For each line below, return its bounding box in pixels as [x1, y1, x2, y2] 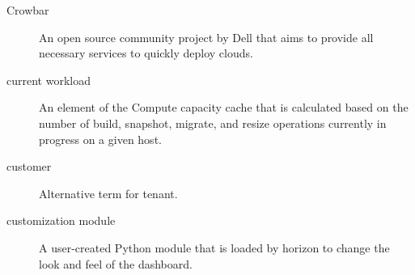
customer [6, 158, 52, 175]
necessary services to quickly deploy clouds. [39, 44, 253, 61]
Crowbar [6, 2, 49, 18]
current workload [6, 71, 91, 88]
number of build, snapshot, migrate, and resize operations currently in [39, 114, 387, 131]
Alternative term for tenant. [39, 184, 178, 201]
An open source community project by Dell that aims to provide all [39, 28, 374, 45]
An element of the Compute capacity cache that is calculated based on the [39, 99, 409, 116]
